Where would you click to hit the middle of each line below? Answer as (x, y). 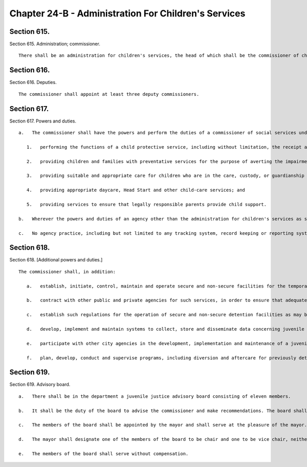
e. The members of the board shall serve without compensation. (104, 453)
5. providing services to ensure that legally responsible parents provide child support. (147, 204)
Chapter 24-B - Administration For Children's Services (127, 13)
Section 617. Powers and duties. (43, 121)
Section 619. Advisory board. (40, 384)
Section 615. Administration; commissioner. (55, 44)
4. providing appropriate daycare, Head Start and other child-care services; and (136, 190)
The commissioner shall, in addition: (67, 271)
